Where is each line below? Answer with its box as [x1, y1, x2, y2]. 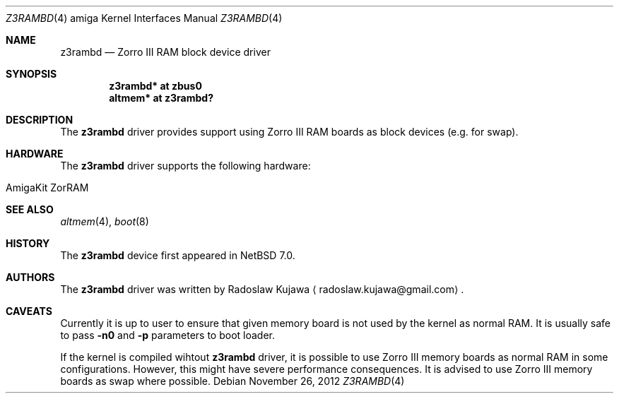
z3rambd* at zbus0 [109, 80, 202, 92]
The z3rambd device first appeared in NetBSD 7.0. [60, 249, 295, 261]
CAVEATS [6, 305, 52, 317]
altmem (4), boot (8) [60, 215, 149, 227]
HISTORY [6, 237, 50, 249]
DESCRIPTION [6, 114, 73, 126]
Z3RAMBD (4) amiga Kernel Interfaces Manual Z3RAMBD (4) [6, 12, 283, 24]
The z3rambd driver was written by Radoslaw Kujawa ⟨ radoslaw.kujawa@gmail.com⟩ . [60, 283, 464, 295]
